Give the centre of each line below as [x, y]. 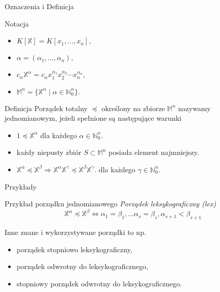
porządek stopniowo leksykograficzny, [74, 249]
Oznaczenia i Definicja [39, 6]
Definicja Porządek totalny [46, 108]
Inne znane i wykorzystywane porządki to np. [75, 232]
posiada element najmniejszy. [154, 152]
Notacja [17, 23]
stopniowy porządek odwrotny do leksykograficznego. [99, 283]
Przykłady [21, 186]
